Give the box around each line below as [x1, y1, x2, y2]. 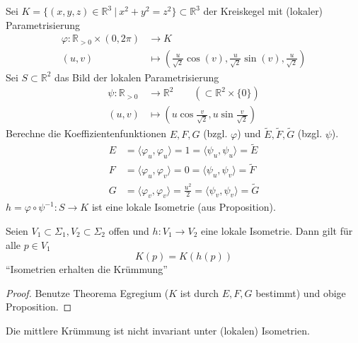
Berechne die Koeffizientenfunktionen [6, 126, 166, 141]
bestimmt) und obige [255, 285, 346, 300]
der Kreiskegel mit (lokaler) [203, 4, 323, 18]
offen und [108, 223, 149, 238]
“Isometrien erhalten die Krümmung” [6, 262, 168, 277]
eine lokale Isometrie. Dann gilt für [200, 223, 353, 238]
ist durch [180, 285, 219, 300]
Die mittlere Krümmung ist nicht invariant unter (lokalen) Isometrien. [6, 322, 310, 337]
